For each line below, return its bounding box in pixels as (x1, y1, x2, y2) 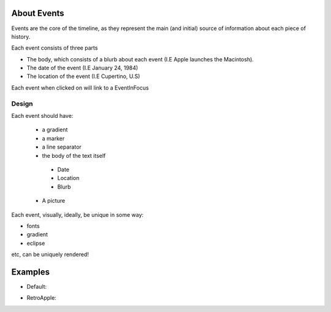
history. (11, 33, 31, 40)
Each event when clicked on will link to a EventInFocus (11, 84, 150, 92)
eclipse (26, 240, 45, 247)
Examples (11, 267, 50, 277)
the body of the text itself (42, 152, 106, 159)
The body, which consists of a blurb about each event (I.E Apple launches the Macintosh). (26, 55, 254, 63)
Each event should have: (11, 112, 74, 119)
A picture (42, 197, 66, 205)
